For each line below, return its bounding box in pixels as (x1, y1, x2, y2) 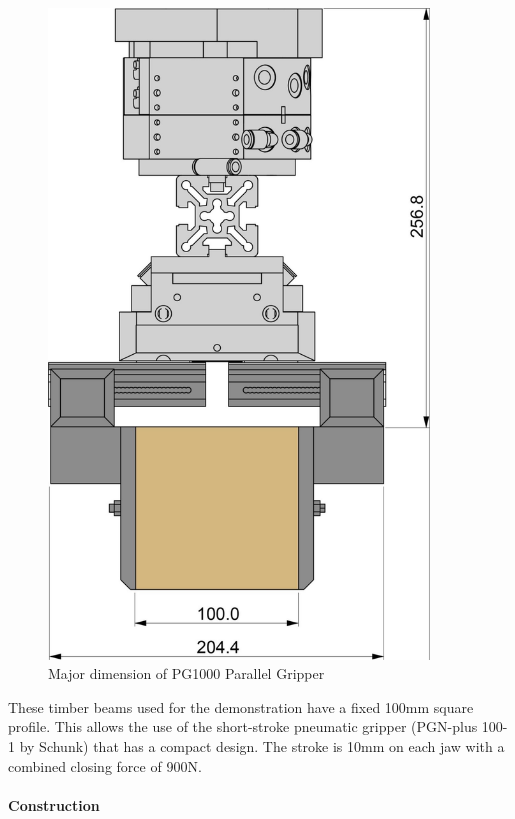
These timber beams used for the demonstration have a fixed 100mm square (8, 696, 474, 717)
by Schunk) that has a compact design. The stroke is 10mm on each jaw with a (19, 736, 505, 757)
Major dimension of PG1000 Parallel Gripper (48, 663, 325, 684)
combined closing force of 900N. (8, 755, 202, 776)
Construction (8, 794, 100, 815)
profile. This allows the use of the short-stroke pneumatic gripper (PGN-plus (8, 716, 478, 737)
